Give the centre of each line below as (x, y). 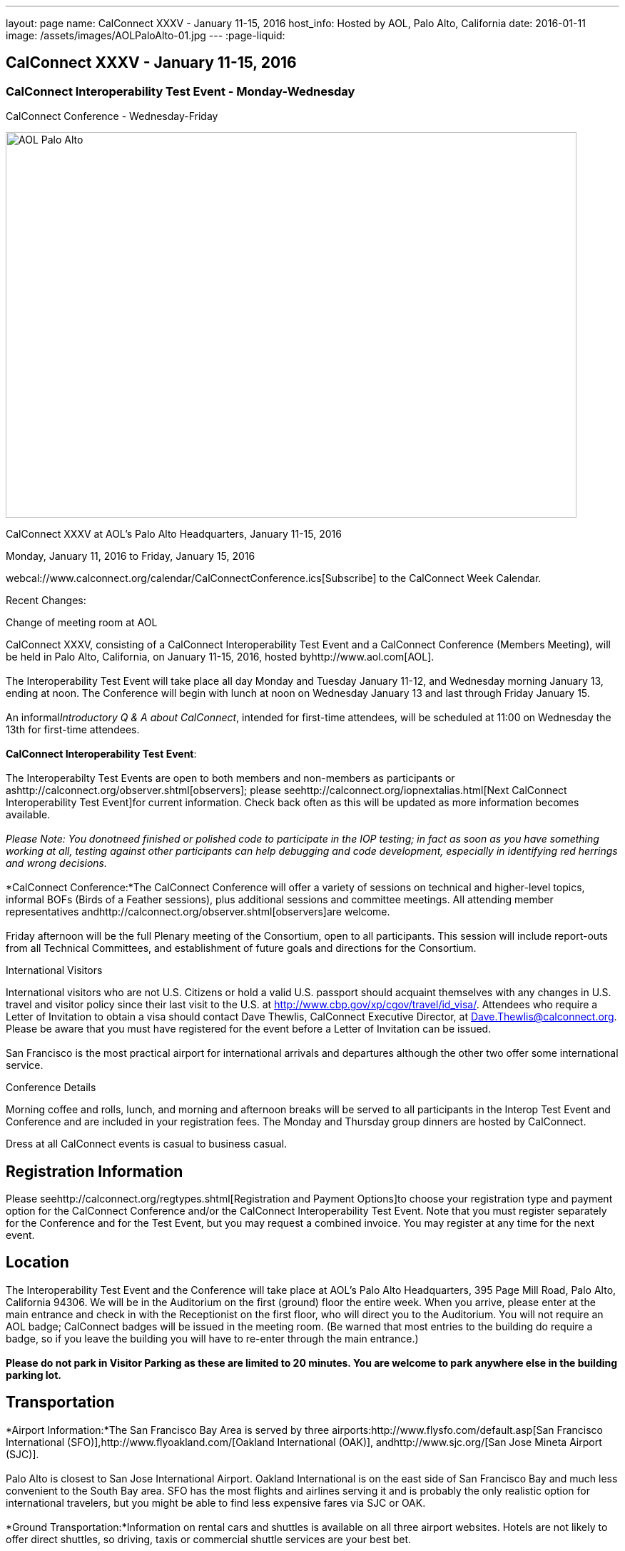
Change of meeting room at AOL (82, 623)
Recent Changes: (46, 601)
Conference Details (51, 1088)
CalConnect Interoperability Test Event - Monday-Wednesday (181, 91)
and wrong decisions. (57, 863)
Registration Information (95, 1171)
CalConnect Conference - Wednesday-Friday (112, 116)
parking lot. (34, 1375)
